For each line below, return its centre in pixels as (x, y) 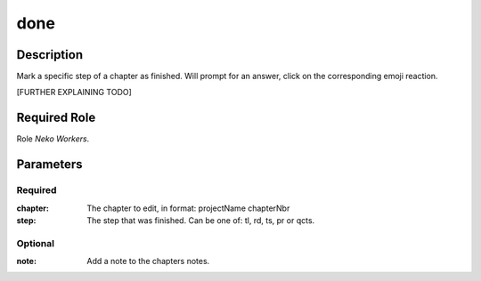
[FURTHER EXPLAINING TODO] (74, 92)
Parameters (49, 165)
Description (50, 55)
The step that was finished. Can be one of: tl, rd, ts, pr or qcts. (201, 220)
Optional (36, 243)
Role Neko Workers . (53, 139)
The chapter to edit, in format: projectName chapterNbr (188, 208)
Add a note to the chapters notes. (148, 261)
